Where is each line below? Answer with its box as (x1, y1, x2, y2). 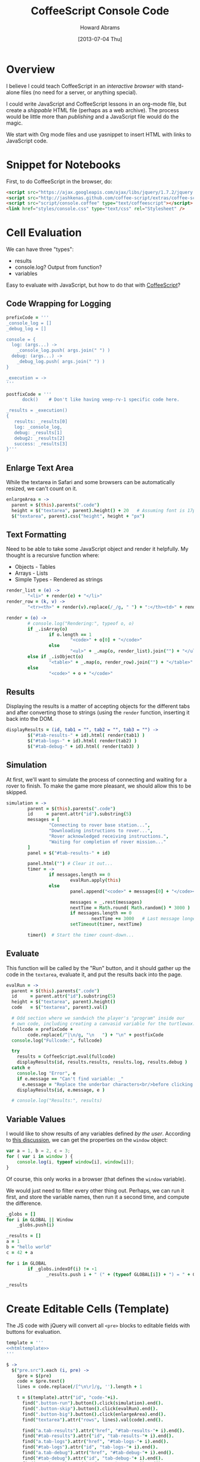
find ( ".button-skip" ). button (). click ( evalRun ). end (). (21, 1405, 159, 1411)
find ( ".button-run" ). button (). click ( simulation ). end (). (21, 1400, 164, 1407)
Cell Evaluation (6, 226, 82, 240)
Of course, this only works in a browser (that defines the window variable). (6, 1175, 186, 1182)
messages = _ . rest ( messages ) (70, 899, 143, 905)
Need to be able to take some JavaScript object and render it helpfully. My (6, 546, 189, 553)
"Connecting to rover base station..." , (48, 822, 151, 828)
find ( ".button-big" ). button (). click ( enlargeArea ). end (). (21, 1411, 167, 1417)
